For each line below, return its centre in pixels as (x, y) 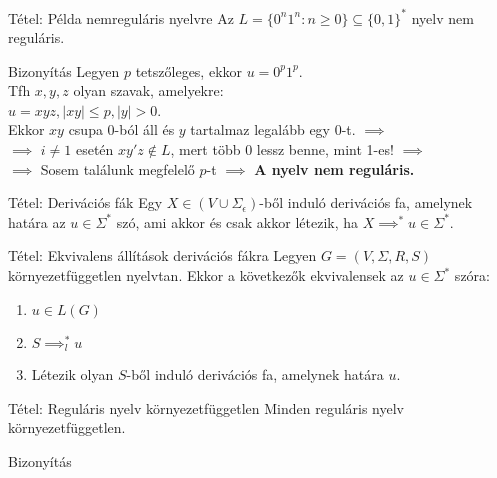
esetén (94, 149)
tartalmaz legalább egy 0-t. (273, 129)
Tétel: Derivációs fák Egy (85, 202)
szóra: (472, 275)
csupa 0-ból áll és (121, 129)
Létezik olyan (72, 374)
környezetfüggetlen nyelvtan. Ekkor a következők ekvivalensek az (206, 275)
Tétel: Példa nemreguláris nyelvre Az (121, 17)
